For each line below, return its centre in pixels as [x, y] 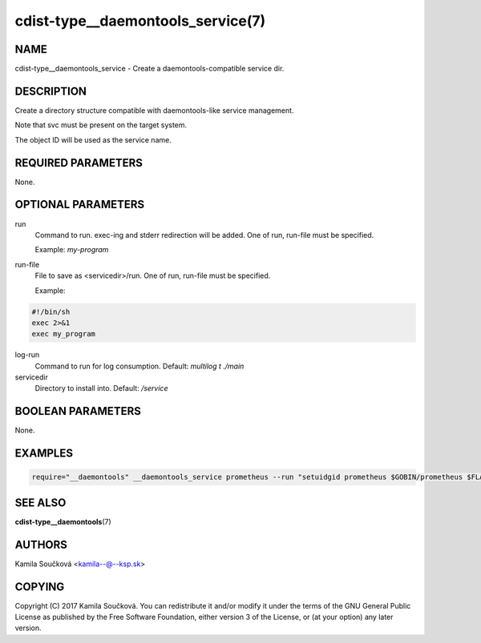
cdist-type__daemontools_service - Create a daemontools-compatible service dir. [150, 69]
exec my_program [64, 334]
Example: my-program [72, 250]
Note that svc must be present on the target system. [101, 125]
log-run [27, 355]
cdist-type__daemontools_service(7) [140, 21]
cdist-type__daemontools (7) [63, 521]
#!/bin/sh [51, 311]
